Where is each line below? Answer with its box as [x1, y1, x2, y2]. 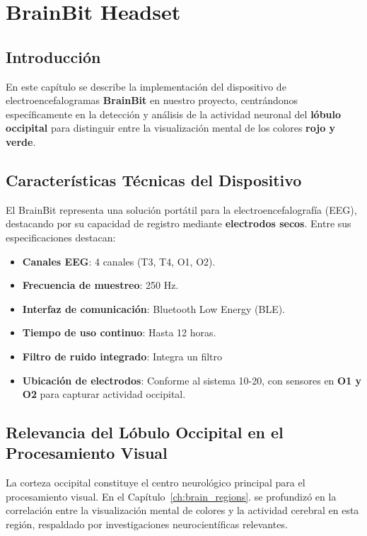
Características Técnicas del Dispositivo [6, 169, 302, 190]
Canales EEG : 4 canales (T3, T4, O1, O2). [22, 253, 216, 268]
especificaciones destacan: [6, 229, 116, 244]
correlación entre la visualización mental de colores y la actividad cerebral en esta [6, 503, 359, 518]
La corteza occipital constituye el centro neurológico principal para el [6, 475, 305, 490]
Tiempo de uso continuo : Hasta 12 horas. [22, 325, 216, 340]
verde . [6, 134, 36, 149]
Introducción [6, 45, 101, 67]
